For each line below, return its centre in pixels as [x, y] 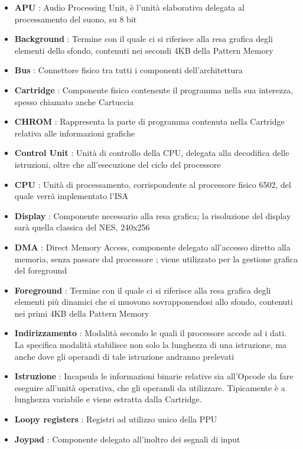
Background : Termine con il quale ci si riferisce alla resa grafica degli [144, 39]
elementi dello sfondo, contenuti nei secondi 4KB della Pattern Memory [144, 50]
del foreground [41, 270]
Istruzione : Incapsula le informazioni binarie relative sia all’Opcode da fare [154, 376]
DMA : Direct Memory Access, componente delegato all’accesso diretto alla [152, 247]
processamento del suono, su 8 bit [76, 19]
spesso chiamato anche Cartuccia [74, 101]
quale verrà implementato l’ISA [71, 196]
